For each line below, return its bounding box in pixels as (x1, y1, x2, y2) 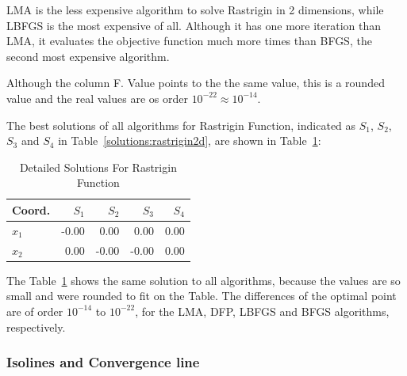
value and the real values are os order (6, 89, 188, 106)
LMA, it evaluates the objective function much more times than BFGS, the (6, 32, 372, 49)
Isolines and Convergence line (6, 352, 200, 372)
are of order (6, 302, 63, 319)
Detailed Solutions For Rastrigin (19, 158, 177, 175)
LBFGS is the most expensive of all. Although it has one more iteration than (6, 17, 382, 33)
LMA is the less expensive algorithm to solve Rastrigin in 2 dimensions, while (6, 2, 384, 17)
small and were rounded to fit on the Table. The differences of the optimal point (6, 287, 397, 304)
